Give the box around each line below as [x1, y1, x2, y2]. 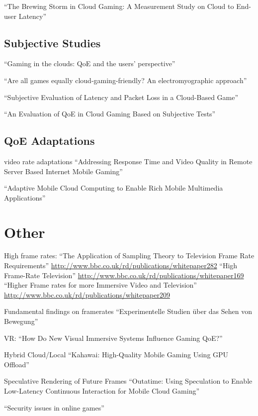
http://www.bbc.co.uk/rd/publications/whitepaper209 [4, 289, 170, 300]
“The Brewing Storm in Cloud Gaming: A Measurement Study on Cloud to [4, 1, 234, 11]
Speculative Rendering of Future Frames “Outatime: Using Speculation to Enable [4, 376, 253, 386]
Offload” [4, 359, 29, 369]
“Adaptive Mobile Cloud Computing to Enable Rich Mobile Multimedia [4, 183, 223, 193]
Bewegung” [4, 316, 38, 326]
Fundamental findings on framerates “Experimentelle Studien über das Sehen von [4, 306, 252, 316]
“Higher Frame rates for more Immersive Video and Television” [4, 280, 197, 290]
